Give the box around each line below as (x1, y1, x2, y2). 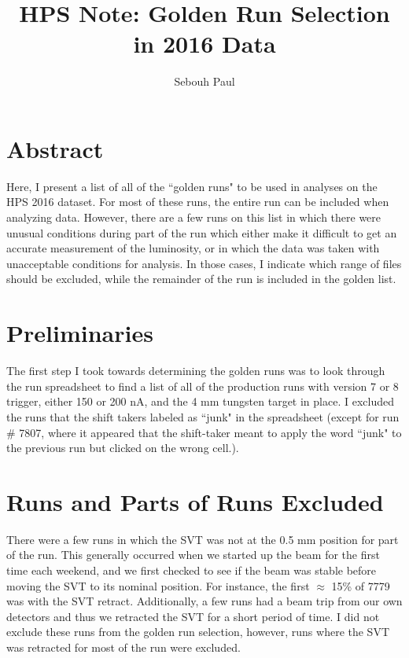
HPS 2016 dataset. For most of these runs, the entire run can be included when (6, 193, 389, 210)
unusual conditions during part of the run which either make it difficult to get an (6, 224, 397, 241)
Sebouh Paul (174, 73, 235, 90)
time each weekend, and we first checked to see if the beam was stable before (6, 562, 377, 578)
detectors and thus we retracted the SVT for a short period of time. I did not (6, 608, 380, 624)
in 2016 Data (133, 28, 276, 60)
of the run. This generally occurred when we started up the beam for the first (6, 546, 380, 563)
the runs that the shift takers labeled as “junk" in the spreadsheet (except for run (6, 408, 400, 425)
